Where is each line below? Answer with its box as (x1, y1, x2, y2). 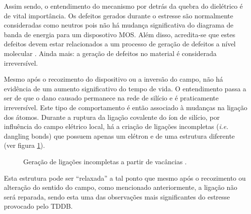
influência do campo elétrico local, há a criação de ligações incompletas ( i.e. (4, 121, 229, 131)
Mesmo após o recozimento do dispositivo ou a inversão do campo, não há (4, 74, 223, 84)
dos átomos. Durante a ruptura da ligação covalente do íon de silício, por (4, 112, 220, 122)
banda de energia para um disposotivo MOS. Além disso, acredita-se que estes (4, 29, 236, 39)
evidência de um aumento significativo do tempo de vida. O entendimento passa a (4, 83, 247, 93)
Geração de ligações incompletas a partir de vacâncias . (23, 156, 187, 166)
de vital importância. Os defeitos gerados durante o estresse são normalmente (4, 10, 233, 20)
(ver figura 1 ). (4, 140, 45, 150)
